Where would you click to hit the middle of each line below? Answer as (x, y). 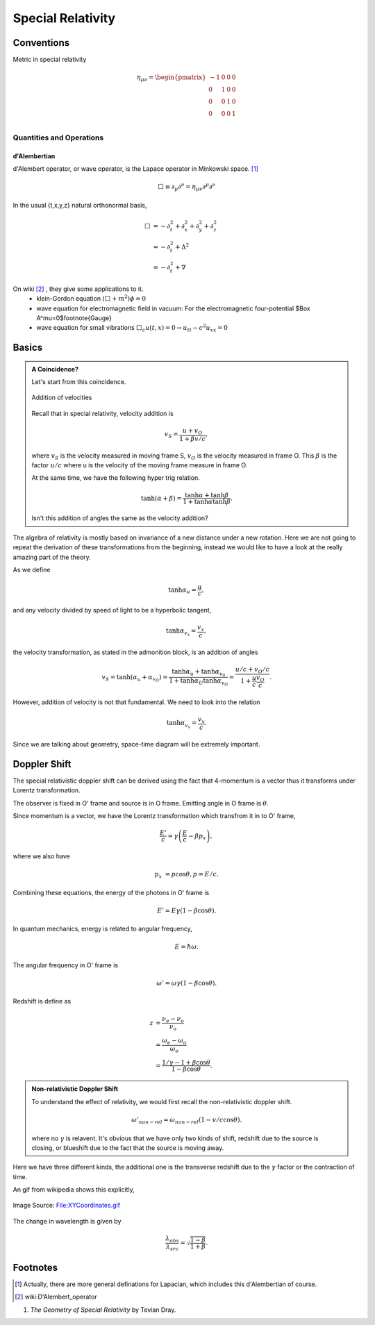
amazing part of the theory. (52, 557)
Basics (28, 348)
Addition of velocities (62, 398)
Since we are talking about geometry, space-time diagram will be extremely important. (136, 744)
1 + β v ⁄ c (193, 439)
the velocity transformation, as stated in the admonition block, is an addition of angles (135, 652)
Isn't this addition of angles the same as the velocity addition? (120, 518)
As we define (32, 569)
